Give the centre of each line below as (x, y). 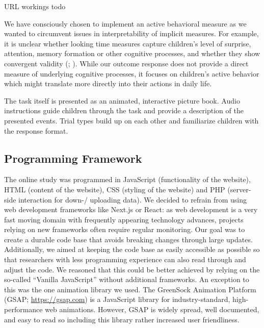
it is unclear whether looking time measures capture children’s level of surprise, (128, 43)
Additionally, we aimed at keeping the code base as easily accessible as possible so (132, 249)
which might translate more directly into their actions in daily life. (108, 83)
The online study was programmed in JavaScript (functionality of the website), (127, 179)
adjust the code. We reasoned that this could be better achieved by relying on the (132, 269)
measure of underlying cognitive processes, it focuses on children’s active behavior (132, 73)
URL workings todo (35, 6)
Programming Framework (73, 158)
